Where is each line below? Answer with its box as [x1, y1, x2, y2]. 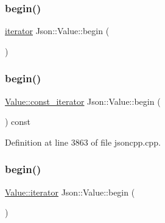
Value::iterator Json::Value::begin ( [5, 185, 135, 198]
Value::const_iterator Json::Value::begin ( [5, 94, 161, 107]
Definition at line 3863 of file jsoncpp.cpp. [5, 135, 161, 148]
